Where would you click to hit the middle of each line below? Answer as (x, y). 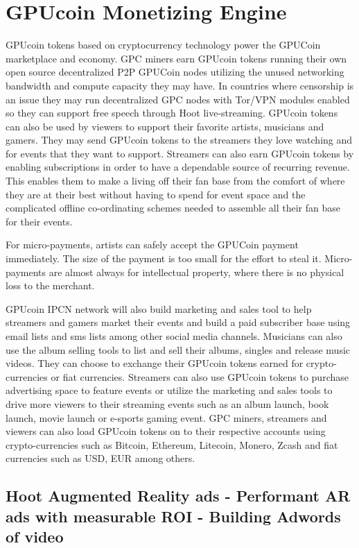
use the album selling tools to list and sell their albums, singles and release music (178, 349)
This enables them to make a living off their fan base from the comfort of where (175, 181)
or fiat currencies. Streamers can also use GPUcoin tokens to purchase (200, 376)
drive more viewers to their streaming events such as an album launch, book (167, 403)
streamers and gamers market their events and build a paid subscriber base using (178, 322)
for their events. (39, 221)
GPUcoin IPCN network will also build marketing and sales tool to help (159, 308)
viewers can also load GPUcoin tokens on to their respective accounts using (166, 431)
